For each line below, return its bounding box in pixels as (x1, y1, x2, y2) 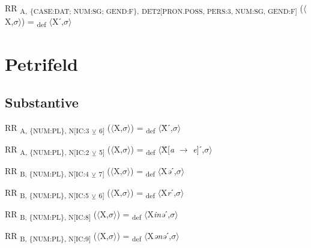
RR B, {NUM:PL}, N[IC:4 (5, 165, 89, 178)
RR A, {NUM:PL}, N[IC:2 (5, 142, 89, 157)
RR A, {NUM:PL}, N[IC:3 (5, 121, 89, 135)
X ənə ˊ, (147, 229, 172, 242)
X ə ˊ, (161, 165, 177, 177)
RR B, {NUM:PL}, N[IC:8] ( (5, 208, 97, 222)
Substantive (5, 93, 79, 112)
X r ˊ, (161, 186, 177, 199)
